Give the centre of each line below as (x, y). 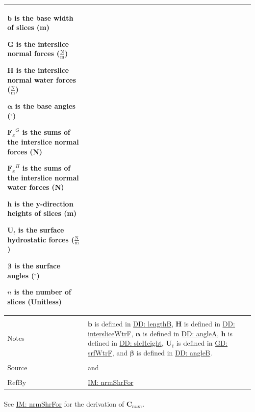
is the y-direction (44, 203)
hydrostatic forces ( (41, 239)
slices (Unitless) (35, 301)
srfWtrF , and (108, 352)
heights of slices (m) (42, 213)
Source (17, 367)
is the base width (44, 17)
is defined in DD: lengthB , (134, 323)
